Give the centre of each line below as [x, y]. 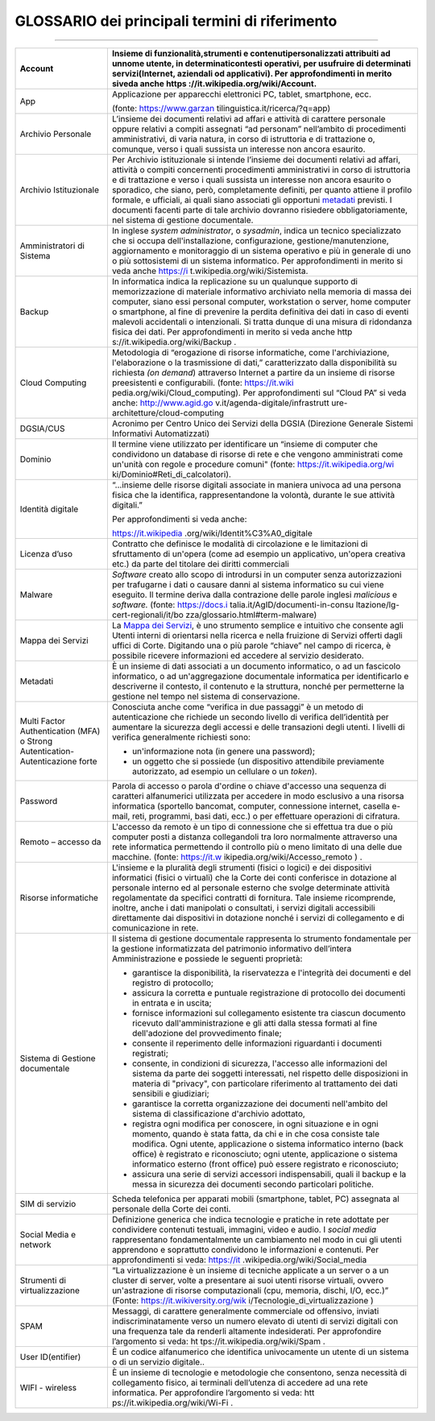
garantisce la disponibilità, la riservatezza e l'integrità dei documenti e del [271, 972]
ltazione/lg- [378, 604]
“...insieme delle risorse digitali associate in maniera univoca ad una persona [257, 485]
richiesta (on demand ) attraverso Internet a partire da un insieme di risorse [253, 372]
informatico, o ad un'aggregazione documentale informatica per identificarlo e [260, 676]
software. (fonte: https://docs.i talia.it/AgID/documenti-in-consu [233, 604]
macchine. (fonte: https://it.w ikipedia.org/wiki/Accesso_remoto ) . [237, 856]
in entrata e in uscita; [172, 1003]
